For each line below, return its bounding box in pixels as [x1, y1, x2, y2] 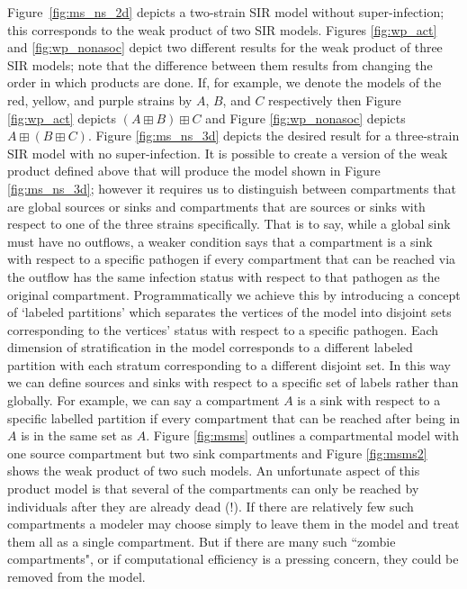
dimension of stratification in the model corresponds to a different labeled [7, 338, 413, 357]
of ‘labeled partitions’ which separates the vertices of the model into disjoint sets [7, 303, 452, 322]
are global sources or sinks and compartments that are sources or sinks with [7, 196, 426, 215]
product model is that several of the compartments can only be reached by [7, 479, 419, 498]
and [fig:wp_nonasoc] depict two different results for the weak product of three [7, 38, 443, 57]
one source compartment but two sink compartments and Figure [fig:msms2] [7, 443, 427, 462]
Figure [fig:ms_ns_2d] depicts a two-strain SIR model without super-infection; [7, 3, 445, 21]
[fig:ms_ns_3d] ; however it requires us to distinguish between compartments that [7, 178, 456, 197]
